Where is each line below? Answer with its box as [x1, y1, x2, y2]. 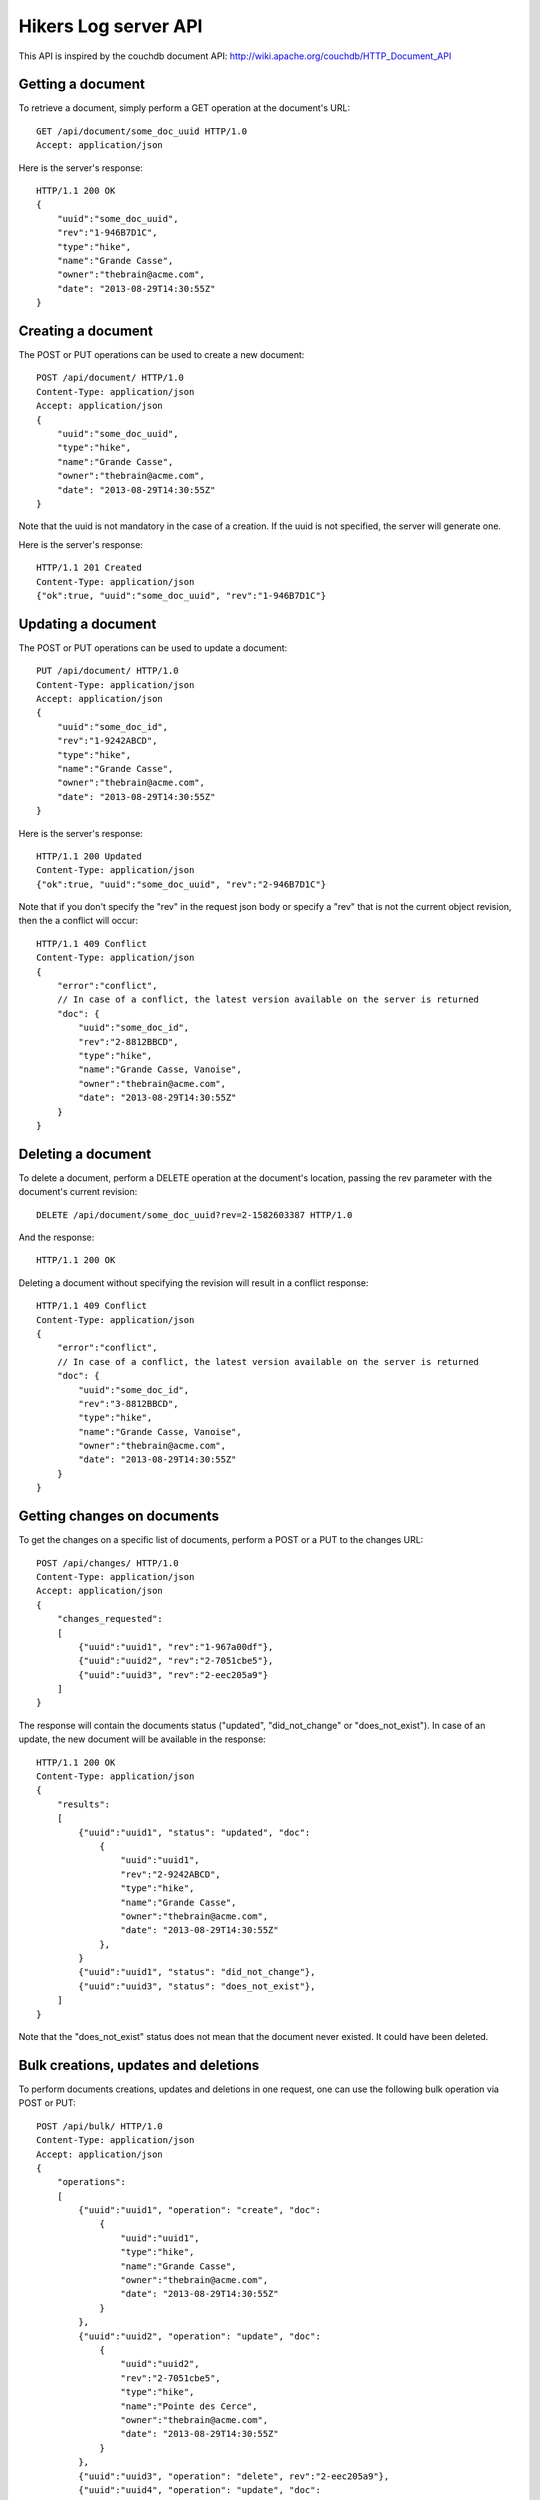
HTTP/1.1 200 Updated [36, 850, 142, 862]
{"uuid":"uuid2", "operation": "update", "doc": [78, 2330, 322, 2342]
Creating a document [18, 322, 154, 339]
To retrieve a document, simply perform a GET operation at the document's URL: [18, 102, 350, 114]
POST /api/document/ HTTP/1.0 [36, 372, 185, 384]
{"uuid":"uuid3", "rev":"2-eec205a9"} [78, 1669, 269, 1680]
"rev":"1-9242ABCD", [56, 735, 158, 747]
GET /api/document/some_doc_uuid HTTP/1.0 [36, 125, 248, 137]
